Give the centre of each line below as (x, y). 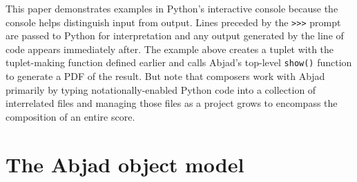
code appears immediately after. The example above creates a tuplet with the (170, 49)
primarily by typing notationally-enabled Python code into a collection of (161, 89)
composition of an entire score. (70, 116)
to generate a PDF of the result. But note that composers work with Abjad (165, 76)
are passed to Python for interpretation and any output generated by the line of (175, 36)
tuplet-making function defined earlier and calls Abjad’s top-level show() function (179, 62)
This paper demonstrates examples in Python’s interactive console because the (172, 8)
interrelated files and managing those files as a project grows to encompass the (172, 103)
